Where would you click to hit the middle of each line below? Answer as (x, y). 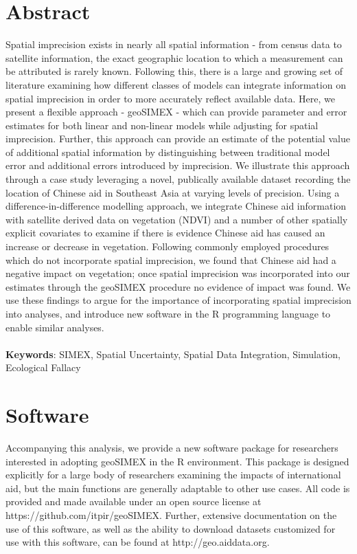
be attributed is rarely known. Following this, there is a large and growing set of (174, 71)
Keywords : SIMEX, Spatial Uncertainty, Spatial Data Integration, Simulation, (173, 354)
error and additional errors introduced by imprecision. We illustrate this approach (178, 165)
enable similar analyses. (55, 327)
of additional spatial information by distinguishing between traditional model (168, 152)
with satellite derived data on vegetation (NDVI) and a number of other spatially (177, 219)
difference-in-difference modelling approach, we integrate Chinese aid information (176, 206)
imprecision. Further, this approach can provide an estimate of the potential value (178, 138)
